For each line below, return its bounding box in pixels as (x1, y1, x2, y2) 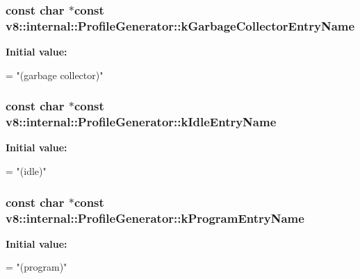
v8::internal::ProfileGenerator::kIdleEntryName (6, 113, 277, 130)
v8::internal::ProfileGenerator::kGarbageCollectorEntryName (6, 17, 355, 34)
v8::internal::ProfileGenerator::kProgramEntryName (6, 209, 304, 226)
